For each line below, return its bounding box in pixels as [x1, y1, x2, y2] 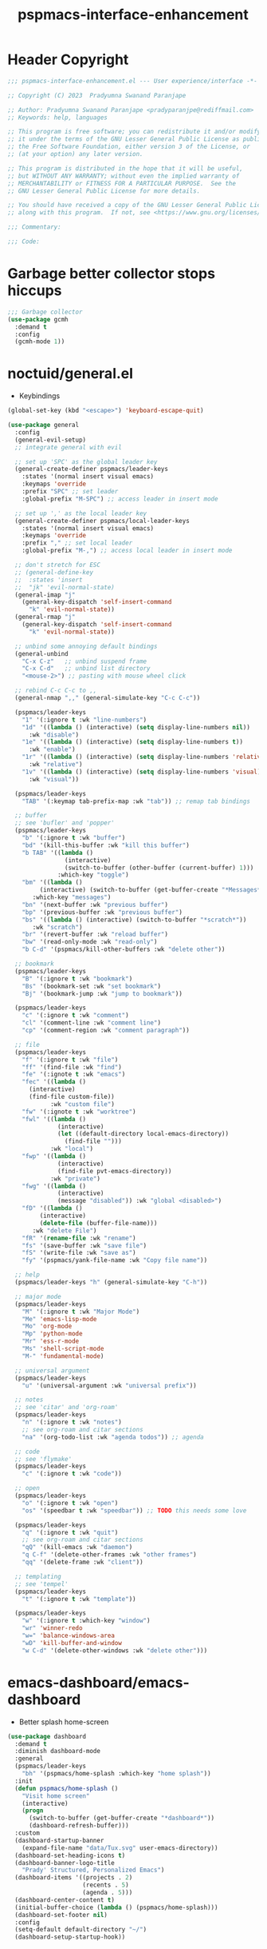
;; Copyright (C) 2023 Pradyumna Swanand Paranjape [7, 91, 187, 99]
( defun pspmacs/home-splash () [14, 1784, 119, 1792]
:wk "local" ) [49, 1145, 93, 1153]
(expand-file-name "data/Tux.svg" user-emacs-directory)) [22, 1843, 218, 1852]
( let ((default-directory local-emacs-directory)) [57, 1130, 229, 1138]
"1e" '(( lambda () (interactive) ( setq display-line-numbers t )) [22, 738, 244, 746]
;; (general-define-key [14, 568, 93, 577]
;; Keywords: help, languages [7, 114, 108, 122]
